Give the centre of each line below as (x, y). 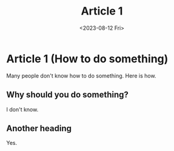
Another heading (39, 128)
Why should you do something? (68, 95)
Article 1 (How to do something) (87, 59)
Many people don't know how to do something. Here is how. (81, 75)
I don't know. (22, 109)
